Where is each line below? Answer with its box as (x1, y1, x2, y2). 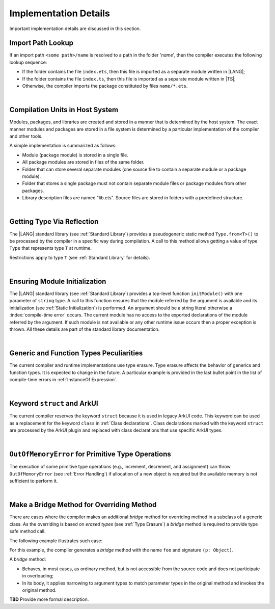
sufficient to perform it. (9, 478, 58, 484)
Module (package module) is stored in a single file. (22, 152, 128, 158)
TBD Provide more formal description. (9, 596, 89, 602)
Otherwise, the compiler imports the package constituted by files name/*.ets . (22, 83, 188, 89)
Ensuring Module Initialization (9, 277, 106, 285)
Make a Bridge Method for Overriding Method (9, 500, 157, 509)
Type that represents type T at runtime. (9, 245, 92, 251)
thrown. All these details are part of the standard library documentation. (9, 326, 160, 332)
